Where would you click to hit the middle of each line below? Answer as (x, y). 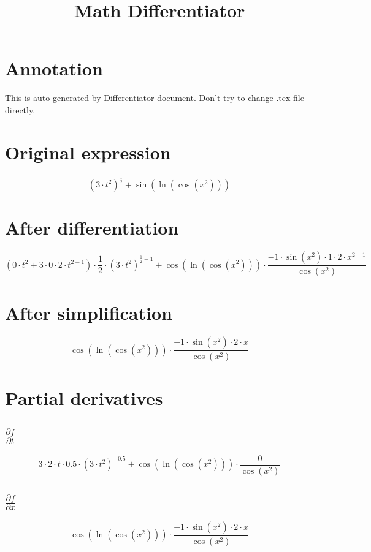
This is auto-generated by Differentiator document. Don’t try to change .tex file (155, 98)
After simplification (89, 313)
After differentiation (92, 228)
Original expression (88, 152)
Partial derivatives (84, 398)
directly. (20, 109)
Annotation (54, 68)
